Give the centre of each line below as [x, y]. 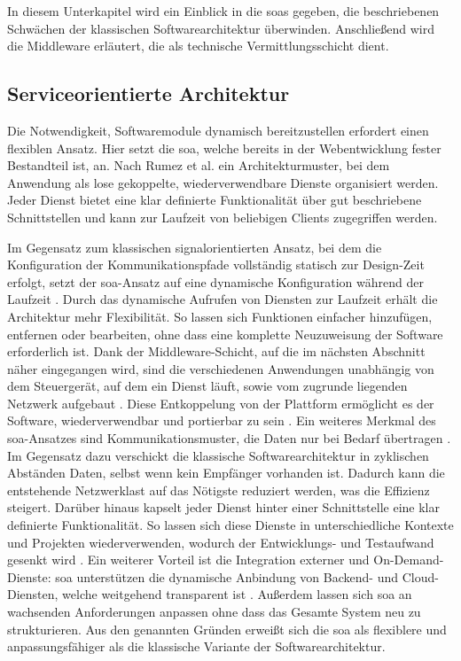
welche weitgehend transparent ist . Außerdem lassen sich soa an [237, 594]
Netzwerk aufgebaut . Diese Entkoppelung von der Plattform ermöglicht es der [221, 403]
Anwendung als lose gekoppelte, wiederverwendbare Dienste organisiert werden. [223, 182]
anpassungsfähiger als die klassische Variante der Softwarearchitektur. [196, 646]
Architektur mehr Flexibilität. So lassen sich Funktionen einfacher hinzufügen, [220, 316]
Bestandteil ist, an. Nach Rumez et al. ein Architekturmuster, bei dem [199, 165]
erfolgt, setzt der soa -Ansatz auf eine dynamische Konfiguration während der [215, 281]
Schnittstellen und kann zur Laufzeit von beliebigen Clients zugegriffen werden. [223, 217]
